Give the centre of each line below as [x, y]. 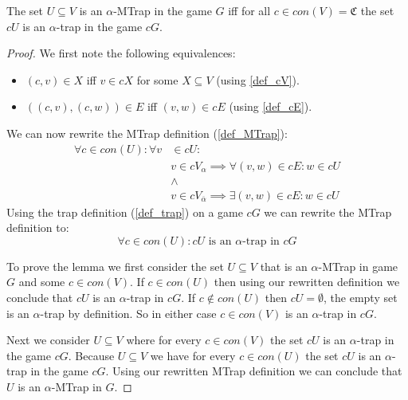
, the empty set [361, 298]
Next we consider [48, 340]
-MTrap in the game [163, 10]
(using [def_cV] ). [258, 79]
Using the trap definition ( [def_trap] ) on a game [125, 212]
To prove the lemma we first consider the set [115, 266]
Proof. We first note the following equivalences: [121, 53]
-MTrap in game [358, 266]
